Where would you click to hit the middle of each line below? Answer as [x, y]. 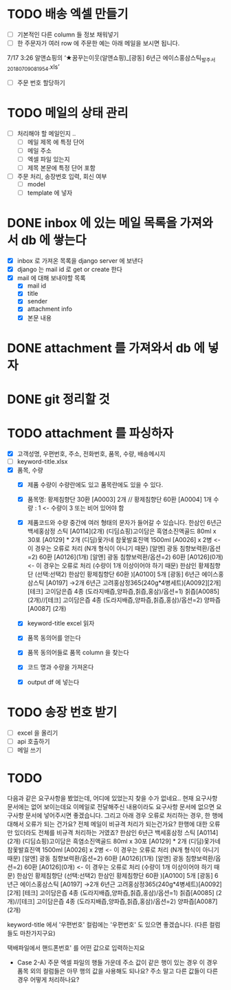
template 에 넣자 [50, 193]
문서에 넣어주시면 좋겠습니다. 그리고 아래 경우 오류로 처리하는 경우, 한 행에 [124, 815]
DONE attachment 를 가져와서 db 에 [106, 348]
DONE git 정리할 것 [58, 399]
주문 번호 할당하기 [41, 83]
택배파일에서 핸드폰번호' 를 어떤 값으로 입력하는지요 [76, 947]
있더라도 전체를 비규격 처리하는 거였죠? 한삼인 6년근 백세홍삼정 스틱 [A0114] [116, 832]
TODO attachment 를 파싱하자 [90, 433]
